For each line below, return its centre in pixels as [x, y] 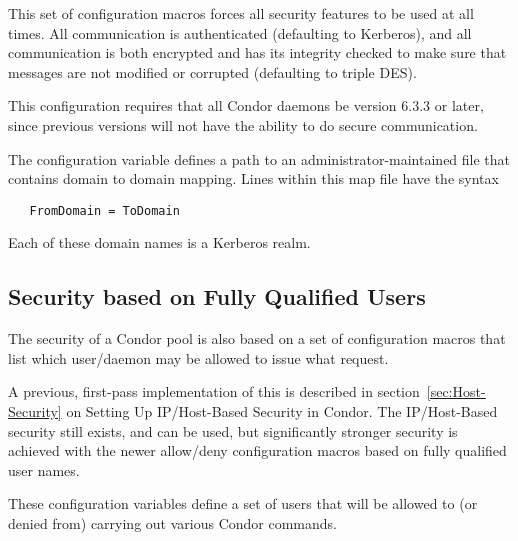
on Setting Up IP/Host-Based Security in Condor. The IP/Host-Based [282, 410]
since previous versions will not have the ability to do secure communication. [243, 124]
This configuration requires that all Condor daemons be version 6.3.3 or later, [246, 105]
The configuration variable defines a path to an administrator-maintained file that [259, 158]
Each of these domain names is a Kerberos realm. [159, 242]
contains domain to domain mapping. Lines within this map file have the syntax [253, 178]
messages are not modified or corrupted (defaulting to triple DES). [212, 71]
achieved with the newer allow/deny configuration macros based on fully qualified [257, 450]
